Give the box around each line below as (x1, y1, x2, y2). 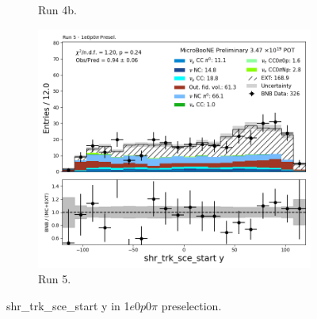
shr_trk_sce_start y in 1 (6, 297, 130, 313)
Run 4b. (38, 2, 77, 17)
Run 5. (38, 271, 71, 287)
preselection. (161, 297, 222, 313)
